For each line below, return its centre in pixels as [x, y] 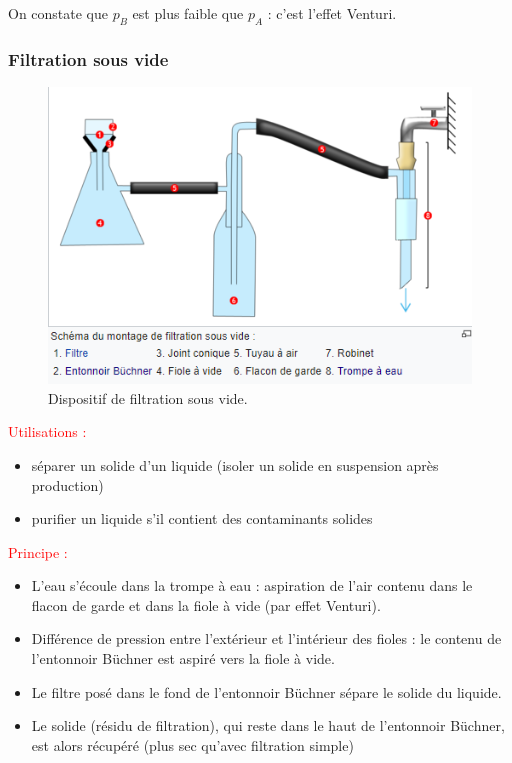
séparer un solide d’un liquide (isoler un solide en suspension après [235, 464]
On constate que [58, 13]
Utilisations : [47, 431]
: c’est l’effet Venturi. [332, 13]
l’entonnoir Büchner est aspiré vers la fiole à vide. [183, 658]
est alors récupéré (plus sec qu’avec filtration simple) [192, 744]
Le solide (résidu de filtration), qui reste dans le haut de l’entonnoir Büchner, [268, 725]
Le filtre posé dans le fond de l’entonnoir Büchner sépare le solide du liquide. [266, 691]
